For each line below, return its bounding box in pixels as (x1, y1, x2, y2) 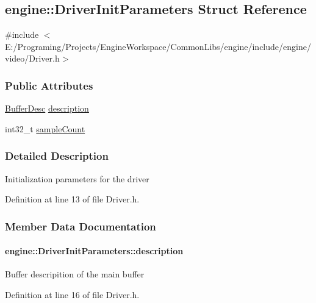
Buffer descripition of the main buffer (5, 268, 145, 280)
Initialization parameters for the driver (5, 172, 149, 185)
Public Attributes (5, 77, 93, 93)
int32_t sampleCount (5, 122, 85, 135)
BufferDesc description (5, 102, 89, 115)
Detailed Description (5, 148, 109, 163)
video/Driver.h (5, 52, 60, 65)
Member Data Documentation (5, 218, 156, 233)
